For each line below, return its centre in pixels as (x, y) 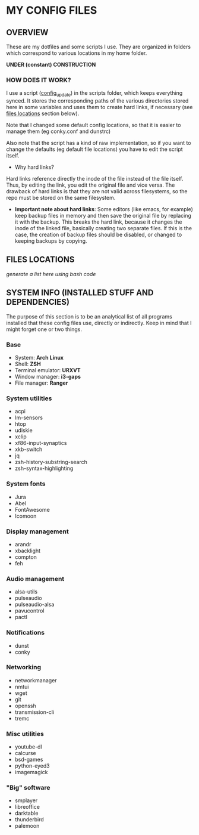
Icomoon (26, 516)
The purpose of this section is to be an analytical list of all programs (89, 316)
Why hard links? (34, 167)
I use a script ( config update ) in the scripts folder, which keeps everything (94, 94)
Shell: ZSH (28, 364)
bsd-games (29, 760)
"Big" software (28, 788)
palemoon (27, 826)
